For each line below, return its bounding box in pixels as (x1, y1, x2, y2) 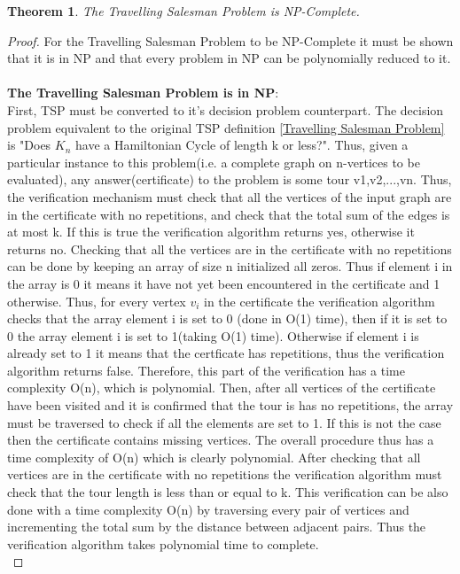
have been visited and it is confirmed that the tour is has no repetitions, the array (7, 396, 454, 415)
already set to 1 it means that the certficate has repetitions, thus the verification (7, 344, 445, 362)
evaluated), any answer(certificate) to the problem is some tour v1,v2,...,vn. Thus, (7, 170, 452, 189)
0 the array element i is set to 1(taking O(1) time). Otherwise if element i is (7, 326, 419, 345)
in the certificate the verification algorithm (204, 291, 435, 310)
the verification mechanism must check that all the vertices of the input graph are (7, 187, 452, 206)
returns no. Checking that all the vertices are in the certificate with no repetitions (7, 239, 452, 258)
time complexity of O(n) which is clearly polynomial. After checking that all (7, 447, 421, 466)
